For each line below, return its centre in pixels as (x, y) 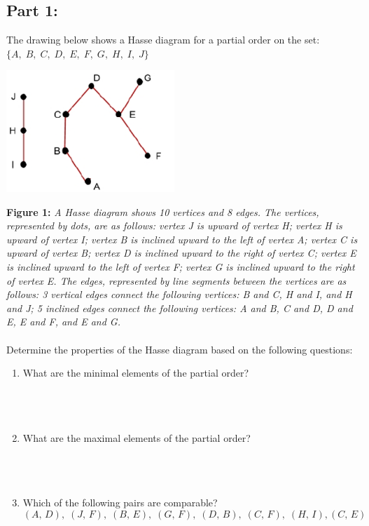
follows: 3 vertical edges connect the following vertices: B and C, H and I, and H (179, 294)
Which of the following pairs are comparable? (120, 502)
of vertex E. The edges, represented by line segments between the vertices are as (176, 280)
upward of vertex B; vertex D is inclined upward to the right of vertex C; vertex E (181, 253)
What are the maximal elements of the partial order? (137, 437)
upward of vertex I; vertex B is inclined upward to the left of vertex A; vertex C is (182, 239)
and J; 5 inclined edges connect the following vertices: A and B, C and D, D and (180, 308)
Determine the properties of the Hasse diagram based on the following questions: (180, 349)
